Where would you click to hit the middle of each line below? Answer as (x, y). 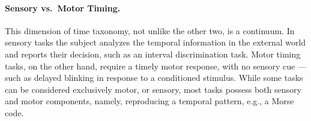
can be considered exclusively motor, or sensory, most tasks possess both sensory (153, 89)
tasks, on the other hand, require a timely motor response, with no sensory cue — (155, 66)
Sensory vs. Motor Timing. (63, 7)
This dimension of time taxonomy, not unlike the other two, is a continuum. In (150, 30)
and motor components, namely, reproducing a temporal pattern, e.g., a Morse (149, 101)
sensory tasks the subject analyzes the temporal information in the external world (155, 42)
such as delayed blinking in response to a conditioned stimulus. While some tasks (154, 78)
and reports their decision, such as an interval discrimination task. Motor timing (153, 54)
